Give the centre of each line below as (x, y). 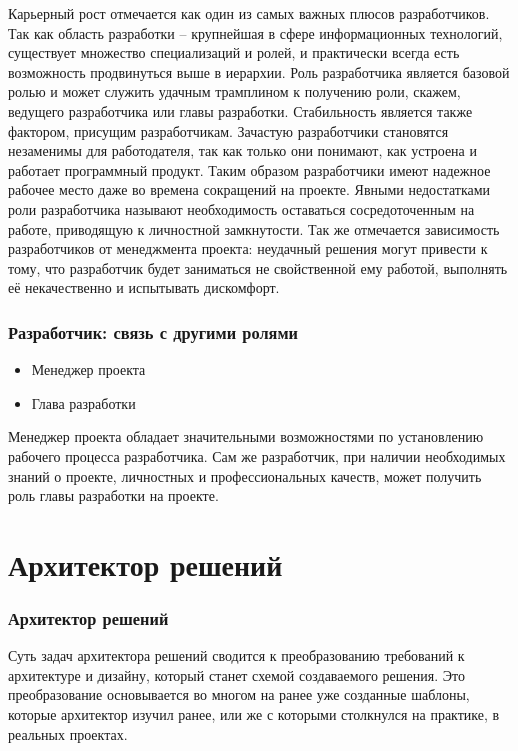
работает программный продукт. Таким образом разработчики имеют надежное (249, 169)
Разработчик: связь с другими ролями (153, 331)
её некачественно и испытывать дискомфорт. (144, 287)
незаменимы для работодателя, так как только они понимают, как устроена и (242, 150)
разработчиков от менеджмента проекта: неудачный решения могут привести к (248, 248)
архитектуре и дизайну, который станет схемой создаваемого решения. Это (236, 674)
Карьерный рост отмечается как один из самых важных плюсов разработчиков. (249, 13)
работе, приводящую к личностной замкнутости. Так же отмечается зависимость (254, 228)
